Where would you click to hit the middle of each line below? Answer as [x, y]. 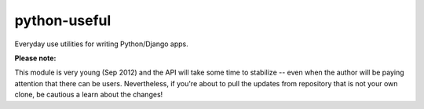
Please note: [35, 58]
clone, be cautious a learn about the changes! [89, 95]
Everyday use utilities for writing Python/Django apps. [101, 44]
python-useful [63, 20]
